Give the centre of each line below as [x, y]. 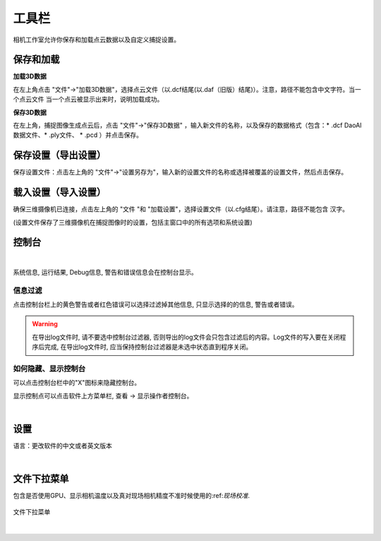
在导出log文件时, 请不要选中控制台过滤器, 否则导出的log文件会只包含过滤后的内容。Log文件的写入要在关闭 [186, 337]
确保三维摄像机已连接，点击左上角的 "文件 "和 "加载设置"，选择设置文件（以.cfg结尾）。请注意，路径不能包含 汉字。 [181, 209]
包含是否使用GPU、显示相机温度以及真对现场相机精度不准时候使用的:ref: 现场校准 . [132, 496]
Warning [45, 324]
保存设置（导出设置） [59, 155]
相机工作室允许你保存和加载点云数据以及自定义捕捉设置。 [96, 40]
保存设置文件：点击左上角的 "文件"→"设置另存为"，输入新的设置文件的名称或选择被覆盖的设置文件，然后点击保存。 [180, 172]
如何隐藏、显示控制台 [49, 369]
